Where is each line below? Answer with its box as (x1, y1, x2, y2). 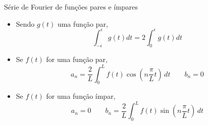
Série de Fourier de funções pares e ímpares (4, 2, 138, 12)
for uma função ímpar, (46, 91, 116, 101)
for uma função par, (46, 54, 108, 65)
